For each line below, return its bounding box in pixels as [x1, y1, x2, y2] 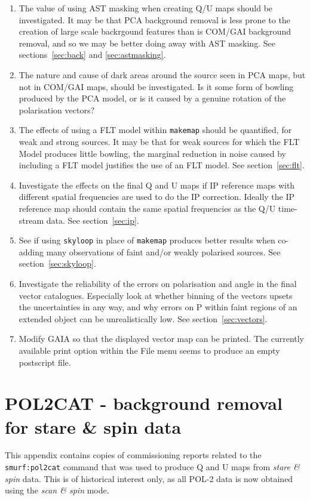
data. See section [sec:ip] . [46, 214, 139, 226]
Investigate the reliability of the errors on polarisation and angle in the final [19, 277, 297, 289]
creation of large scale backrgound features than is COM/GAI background [19, 25, 291, 38]
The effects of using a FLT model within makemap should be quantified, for [19, 124, 292, 136]
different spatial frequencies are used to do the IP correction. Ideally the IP [19, 190, 295, 203]
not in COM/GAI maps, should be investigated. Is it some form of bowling [19, 80, 294, 92]
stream [19, 214, 44, 226]
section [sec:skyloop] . [19, 257, 96, 270]
